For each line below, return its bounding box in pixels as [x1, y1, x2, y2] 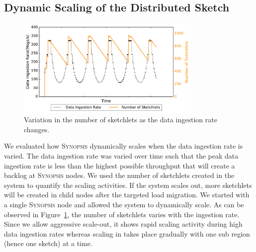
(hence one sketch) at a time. [4, 238, 92, 249]
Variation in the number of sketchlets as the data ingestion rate [24, 114, 217, 125]
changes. [24, 124, 50, 134]
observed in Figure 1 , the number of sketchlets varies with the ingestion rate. [4, 209, 240, 219]
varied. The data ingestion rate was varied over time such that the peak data [4, 151, 239, 161]
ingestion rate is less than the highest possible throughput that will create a [4, 160, 235, 170]
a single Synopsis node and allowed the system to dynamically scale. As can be [4, 199, 244, 210]
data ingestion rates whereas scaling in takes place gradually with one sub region [4, 228, 250, 239]
